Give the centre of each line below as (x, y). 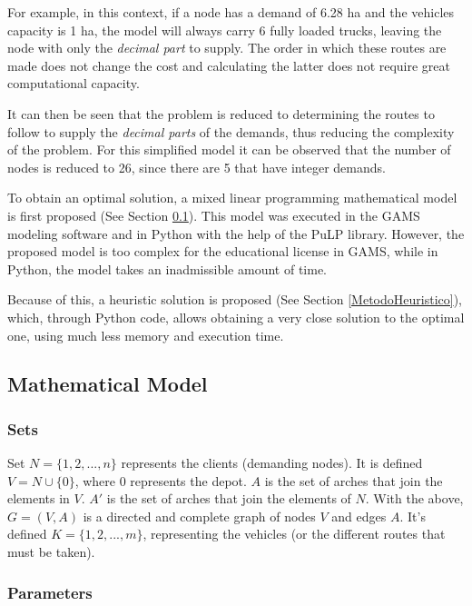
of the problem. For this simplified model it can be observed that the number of (229, 149)
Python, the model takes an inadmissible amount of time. (167, 268)
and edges (359, 516)
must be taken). (51, 552)
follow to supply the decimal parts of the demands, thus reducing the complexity (231, 131)
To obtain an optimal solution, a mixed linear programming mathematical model (232, 198)
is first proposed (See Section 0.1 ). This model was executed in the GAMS (214, 215)
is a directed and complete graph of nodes (199, 516)
